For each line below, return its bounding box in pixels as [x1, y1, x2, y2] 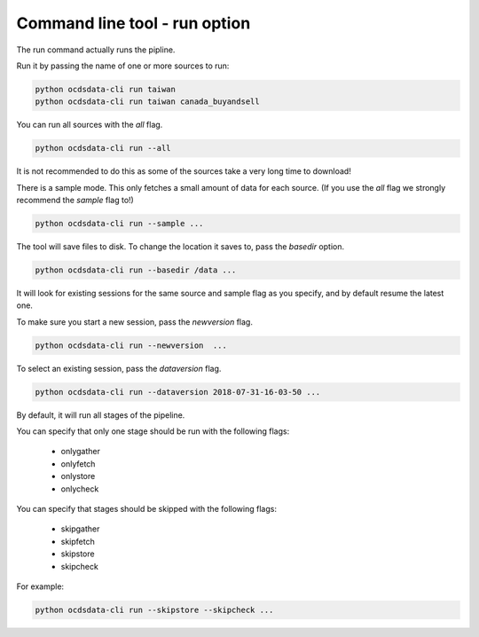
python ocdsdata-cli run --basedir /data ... [35, 265, 237, 275]
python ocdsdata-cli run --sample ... [35, 218, 204, 229]
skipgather [60, 523, 100, 534]
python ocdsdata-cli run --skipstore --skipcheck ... [35, 604, 274, 615]
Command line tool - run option [16, 13, 251, 33]
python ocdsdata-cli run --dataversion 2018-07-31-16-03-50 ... [35, 387, 321, 397]
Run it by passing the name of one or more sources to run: [16, 60, 230, 71]
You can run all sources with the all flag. [16, 120, 163, 130]
